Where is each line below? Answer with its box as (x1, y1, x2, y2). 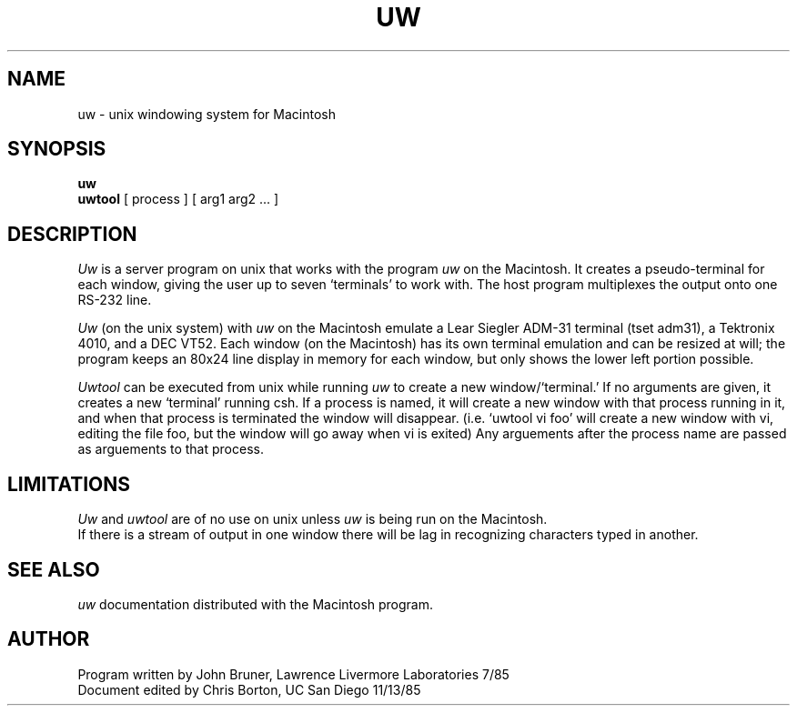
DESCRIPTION (7, 222, 137, 246)
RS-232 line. (77, 292, 152, 308)
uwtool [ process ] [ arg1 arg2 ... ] (77, 191, 279, 207)
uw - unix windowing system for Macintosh (77, 105, 336, 122)
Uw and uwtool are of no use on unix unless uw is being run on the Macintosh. (77, 511, 548, 527)
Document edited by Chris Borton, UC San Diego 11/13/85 (77, 681, 421, 698)
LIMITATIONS (7, 472, 131, 496)
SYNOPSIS (7, 137, 106, 161)
